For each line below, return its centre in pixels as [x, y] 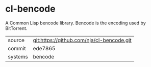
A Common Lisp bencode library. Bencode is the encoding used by [76, 23]
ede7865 [44, 48]
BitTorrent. [16, 28]
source [16, 40]
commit [17, 48]
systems [18, 56]
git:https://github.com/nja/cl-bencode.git [82, 40]
